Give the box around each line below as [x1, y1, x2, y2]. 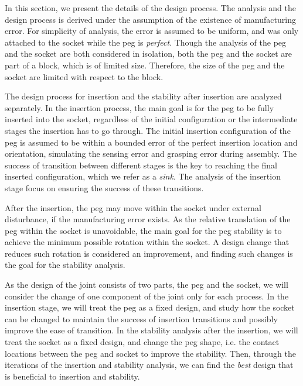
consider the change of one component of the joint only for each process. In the [5, 289, 289, 302]
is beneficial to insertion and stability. [5, 370, 140, 382]
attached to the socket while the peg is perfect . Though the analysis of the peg [5, 36, 287, 48]
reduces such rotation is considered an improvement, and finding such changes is [5, 247, 293, 259]
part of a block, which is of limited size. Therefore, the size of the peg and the [5, 58, 285, 71]
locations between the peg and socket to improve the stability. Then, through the [5, 347, 296, 359]
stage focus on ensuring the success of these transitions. [5, 181, 204, 194]
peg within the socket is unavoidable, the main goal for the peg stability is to [5, 224, 282, 236]
